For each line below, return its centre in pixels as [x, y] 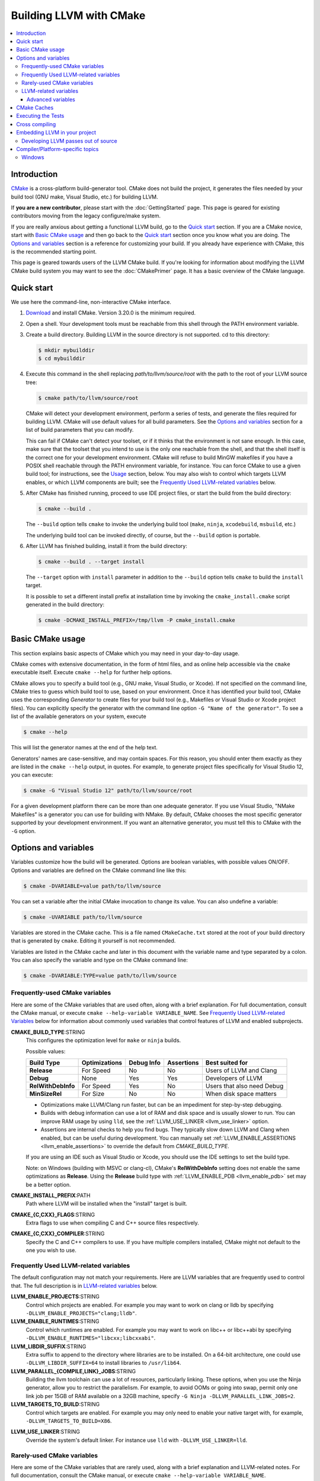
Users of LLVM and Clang [241, 1070]
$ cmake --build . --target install [92, 562]
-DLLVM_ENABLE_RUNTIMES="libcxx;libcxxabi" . [91, 1338]
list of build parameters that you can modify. [80, 430]
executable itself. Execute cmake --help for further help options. [92, 672]
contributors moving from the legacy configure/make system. [86, 216]
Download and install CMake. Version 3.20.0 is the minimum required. [111, 313]
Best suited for [227, 1062]
